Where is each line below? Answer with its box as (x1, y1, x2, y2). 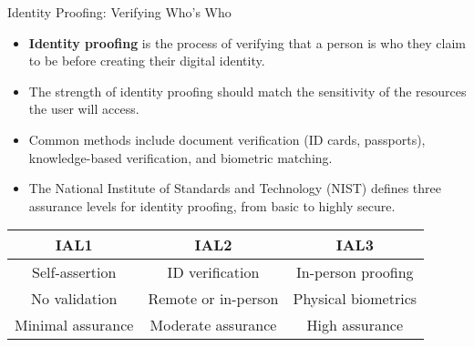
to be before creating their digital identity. (28, 51, 265, 70)
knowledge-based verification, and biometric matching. (28, 148, 333, 167)
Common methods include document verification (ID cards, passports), (28, 129, 426, 148)
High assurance (306, 314, 404, 336)
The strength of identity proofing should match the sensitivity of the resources (28, 81, 467, 100)
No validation (31, 288, 118, 310)
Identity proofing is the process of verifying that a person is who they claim (28, 33, 467, 52)
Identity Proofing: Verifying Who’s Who (7, 3, 232, 21)
